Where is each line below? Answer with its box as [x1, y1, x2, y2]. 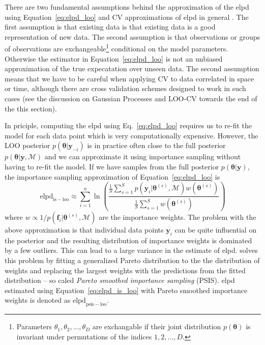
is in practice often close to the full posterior [87, 140, 226, 151]
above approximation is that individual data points [5, 224, 164, 235]
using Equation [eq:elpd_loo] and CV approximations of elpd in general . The [5, 11, 249, 22]
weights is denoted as [5, 295, 71, 305]
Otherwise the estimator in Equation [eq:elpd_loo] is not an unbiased [5, 53, 223, 64]
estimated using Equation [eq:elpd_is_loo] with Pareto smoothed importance [5, 284, 248, 295]
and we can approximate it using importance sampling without [44, 151, 241, 162]
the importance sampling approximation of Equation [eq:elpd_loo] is [5, 171, 220, 182]
